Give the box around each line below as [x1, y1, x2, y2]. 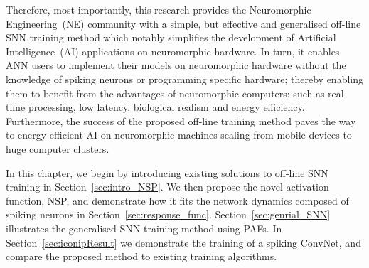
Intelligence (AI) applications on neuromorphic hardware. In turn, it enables [6, 43, 340, 58]
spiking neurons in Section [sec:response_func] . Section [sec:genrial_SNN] [6, 207, 331, 222]
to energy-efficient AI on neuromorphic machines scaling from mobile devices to [6, 127, 352, 142]
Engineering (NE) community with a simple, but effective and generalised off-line [6, 16, 361, 31]
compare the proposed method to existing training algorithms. [6, 249, 277, 264]
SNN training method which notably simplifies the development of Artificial [6, 30, 336, 45]
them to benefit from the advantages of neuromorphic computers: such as [6, 85, 325, 100]
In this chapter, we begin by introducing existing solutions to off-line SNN [6, 165, 328, 180]
